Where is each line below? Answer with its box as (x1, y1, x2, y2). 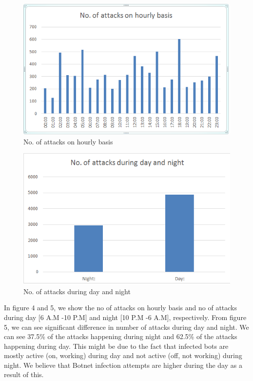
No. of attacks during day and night (23, 286, 131, 296)
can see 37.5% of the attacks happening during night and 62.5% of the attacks (4, 331, 237, 341)
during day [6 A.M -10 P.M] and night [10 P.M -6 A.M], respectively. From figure (4, 312, 247, 322)
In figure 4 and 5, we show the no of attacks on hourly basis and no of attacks (4, 302, 237, 313)
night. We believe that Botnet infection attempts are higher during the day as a (4, 360, 242, 370)
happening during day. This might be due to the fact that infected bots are (4, 341, 229, 351)
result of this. (4, 369, 44, 380)
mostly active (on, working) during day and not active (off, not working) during (4, 350, 242, 361)
